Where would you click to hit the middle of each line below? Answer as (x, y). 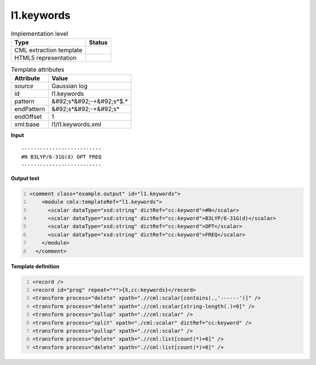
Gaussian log (70, 86)
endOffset (28, 117)
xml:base (27, 125)
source (24, 86)
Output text (25, 178)
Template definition (35, 266)
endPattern (30, 109)
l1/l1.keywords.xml (77, 125)
